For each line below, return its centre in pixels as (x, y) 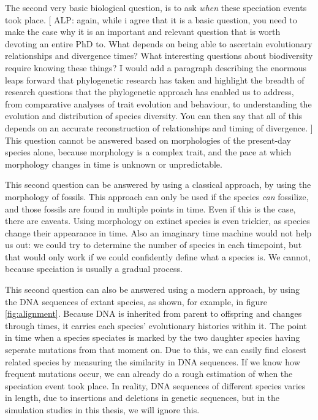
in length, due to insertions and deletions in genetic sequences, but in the (142, 398)
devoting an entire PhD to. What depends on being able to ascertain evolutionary (159, 43)
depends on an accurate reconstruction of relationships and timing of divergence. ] (159, 127)
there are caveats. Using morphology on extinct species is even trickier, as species (157, 221)
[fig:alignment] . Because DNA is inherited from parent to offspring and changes (153, 313)
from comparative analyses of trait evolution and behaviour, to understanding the (158, 103)
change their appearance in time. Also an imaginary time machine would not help (158, 232)
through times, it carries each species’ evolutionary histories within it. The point (156, 325)
